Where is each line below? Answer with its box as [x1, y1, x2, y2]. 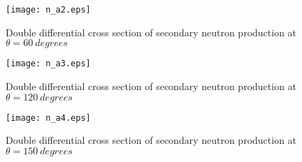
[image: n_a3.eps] [6, 59, 91, 69]
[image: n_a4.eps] [6, 112, 91, 123]
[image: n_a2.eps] [6, 5, 91, 15]
